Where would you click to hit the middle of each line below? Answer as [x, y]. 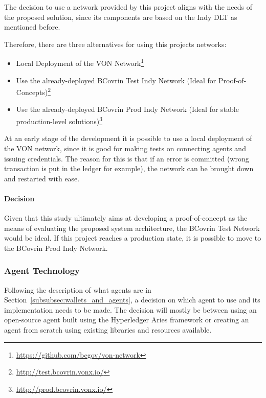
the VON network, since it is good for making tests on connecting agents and [125, 148]
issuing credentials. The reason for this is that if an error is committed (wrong [127, 158]
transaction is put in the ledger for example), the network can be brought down [129, 168]
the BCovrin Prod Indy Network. [56, 248]
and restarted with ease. [42, 178]
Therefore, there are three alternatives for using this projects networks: [115, 44]
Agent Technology [42, 271]
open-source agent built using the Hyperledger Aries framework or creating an [127, 320]
